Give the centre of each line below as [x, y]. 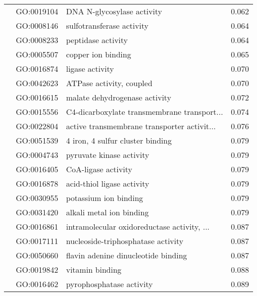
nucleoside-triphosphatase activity [125, 241]
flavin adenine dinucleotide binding [127, 255]
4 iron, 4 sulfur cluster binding [119, 140]
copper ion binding [99, 54]
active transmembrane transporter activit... [141, 126]
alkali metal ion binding [107, 212]
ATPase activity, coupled [109, 83]
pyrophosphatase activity [109, 284]
